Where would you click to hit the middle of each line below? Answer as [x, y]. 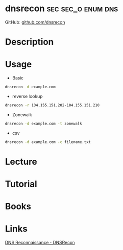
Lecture [21, 162]
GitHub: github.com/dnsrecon [35, 22]
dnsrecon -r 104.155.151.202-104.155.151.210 [52, 105]
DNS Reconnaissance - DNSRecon [40, 243]
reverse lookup [27, 96]
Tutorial [21, 184]
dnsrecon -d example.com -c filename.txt [48, 142]
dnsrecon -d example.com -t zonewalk [44, 124]
